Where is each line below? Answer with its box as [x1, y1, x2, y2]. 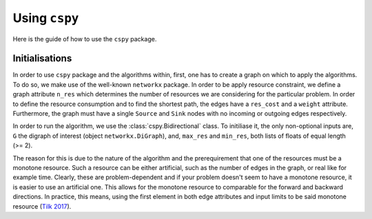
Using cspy [12, 10, 79, 25]
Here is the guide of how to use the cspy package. [12, 34, 157, 43]
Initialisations [12, 52, 72, 65]
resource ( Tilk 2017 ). [12, 202, 72, 210]
